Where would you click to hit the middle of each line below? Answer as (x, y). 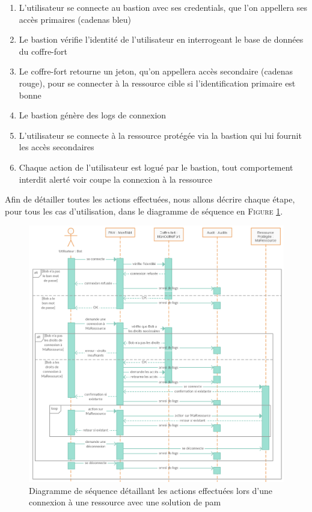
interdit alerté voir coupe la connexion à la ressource (115, 179)
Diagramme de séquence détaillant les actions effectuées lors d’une (151, 490)
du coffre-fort (43, 51)
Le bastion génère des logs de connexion (93, 115)
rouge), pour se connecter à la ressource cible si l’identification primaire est (157, 83)
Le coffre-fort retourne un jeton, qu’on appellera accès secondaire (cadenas (156, 71)
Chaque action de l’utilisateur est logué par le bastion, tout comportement (156, 167)
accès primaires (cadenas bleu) (75, 19)
